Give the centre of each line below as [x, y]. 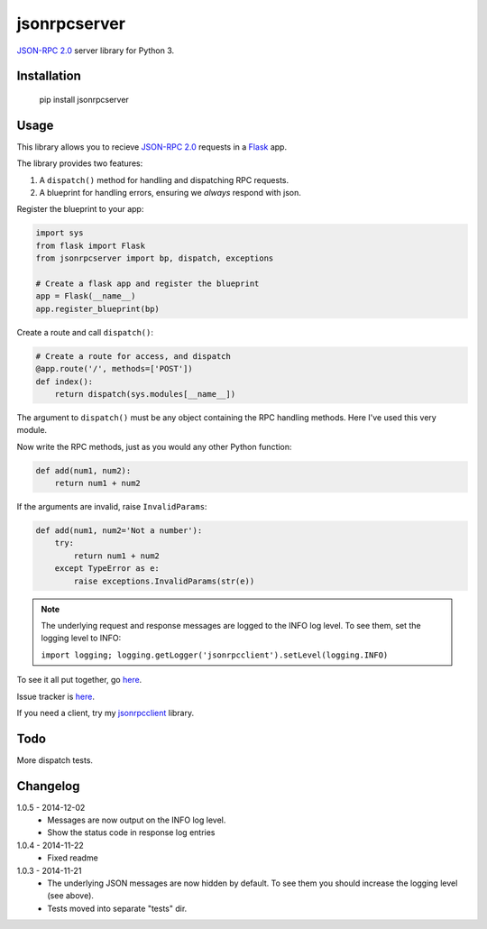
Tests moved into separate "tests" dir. [117, 908]
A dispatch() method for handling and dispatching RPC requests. [164, 179]
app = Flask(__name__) [86, 296]
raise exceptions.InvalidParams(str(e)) [164, 581]
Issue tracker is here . [55, 696]
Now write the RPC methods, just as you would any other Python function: [154, 446]
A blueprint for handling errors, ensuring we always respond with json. [170, 193]
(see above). [71, 896]
